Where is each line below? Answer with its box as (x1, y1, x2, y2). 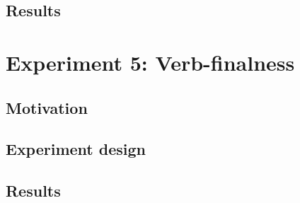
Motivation (6, 96, 88, 118)
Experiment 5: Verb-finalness (6, 47, 295, 76)
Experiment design (6, 138, 146, 160)
